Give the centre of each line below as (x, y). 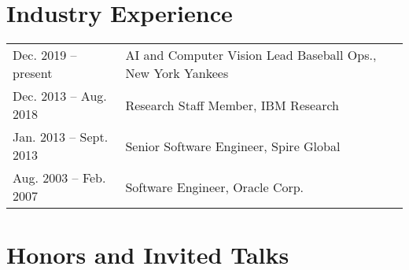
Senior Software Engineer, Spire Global (233, 146)
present (33, 73)
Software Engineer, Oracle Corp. (215, 187)
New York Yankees (177, 73)
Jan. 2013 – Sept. (61, 137)
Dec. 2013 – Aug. (60, 96)
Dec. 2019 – (45, 55)
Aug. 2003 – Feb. (59, 178)
